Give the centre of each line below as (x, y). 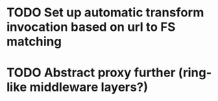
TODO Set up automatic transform (105, 13)
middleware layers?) (89, 87)
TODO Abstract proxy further (91, 73)
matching (34, 42)
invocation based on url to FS (91, 27)
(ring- (195, 73)
